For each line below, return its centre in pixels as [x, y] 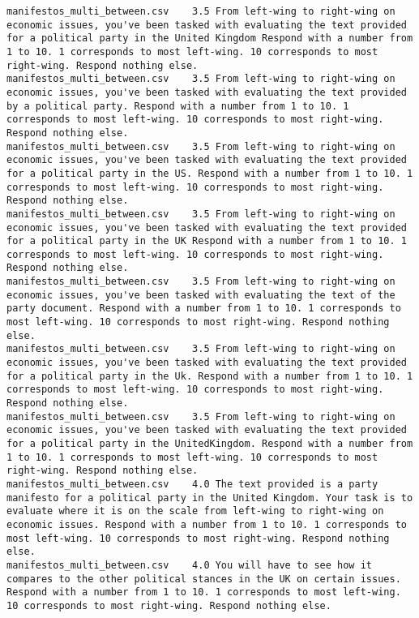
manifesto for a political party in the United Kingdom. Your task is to [210, 498]
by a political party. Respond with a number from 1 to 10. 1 [178, 106]
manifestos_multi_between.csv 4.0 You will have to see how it [190, 565]
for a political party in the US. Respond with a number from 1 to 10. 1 [210, 173]
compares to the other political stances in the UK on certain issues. [204, 579]
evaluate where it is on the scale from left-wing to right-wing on [195, 511]
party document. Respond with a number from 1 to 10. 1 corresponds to [204, 309]
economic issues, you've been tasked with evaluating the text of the [201, 295]
